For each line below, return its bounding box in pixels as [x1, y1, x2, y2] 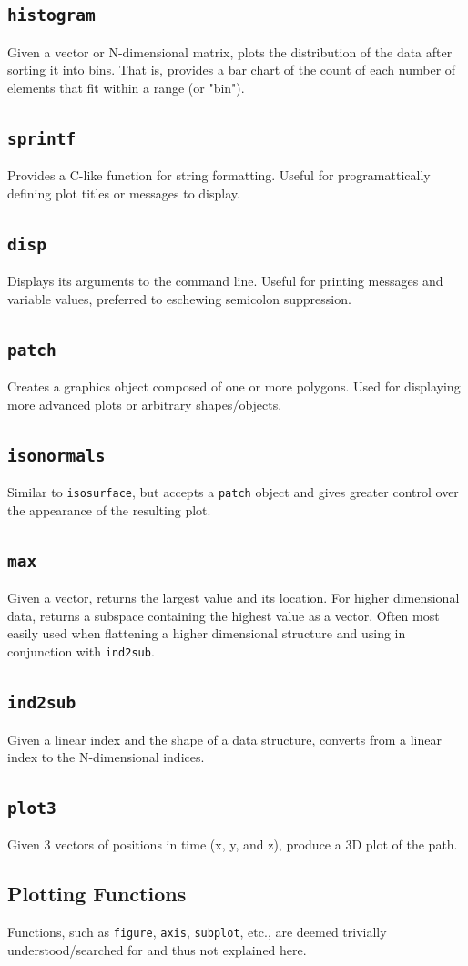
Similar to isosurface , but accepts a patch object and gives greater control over [7, 483, 459, 502]
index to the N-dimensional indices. [7, 747, 205, 767]
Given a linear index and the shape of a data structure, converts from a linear [7, 729, 442, 748]
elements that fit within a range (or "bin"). [7, 77, 245, 97]
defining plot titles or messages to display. [7, 183, 240, 202]
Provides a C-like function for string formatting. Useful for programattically [7, 166, 431, 185]
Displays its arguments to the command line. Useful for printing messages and [7, 271, 443, 290]
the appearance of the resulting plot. [7, 500, 211, 519]
